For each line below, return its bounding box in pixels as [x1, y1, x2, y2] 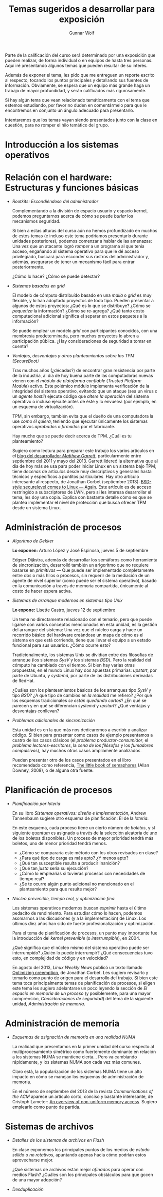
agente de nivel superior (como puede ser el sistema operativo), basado [12, 578, 157, 583]
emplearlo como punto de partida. [12, 1104, 81, 1110]
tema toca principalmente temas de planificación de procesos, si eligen [12, 980, 155, 986]
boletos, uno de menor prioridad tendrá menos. [12, 840, 107, 846]
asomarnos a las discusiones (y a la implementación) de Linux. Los [12, 915, 146, 921]
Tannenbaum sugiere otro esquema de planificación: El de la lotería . [12, 815, 149, 821]
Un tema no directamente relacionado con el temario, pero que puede [12, 617, 152, 622]
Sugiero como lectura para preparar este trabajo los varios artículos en [12, 448, 154, 454]
